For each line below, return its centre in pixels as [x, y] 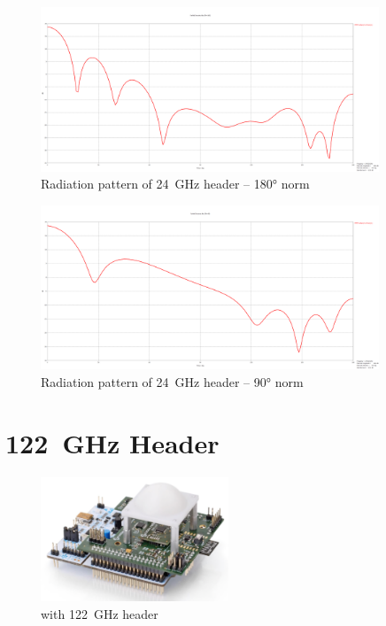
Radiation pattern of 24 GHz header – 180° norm [175, 184]
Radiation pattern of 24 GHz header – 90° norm [172, 381]
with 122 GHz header [100, 613]
